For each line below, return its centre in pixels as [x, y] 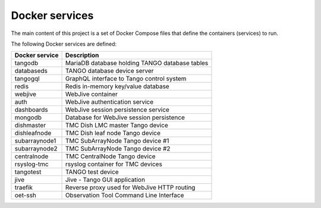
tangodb [26, 63]
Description [82, 55]
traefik [23, 188]
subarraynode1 [35, 141]
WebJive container [92, 94]
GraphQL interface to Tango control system [126, 79]
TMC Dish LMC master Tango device [117, 126]
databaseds [31, 71]
